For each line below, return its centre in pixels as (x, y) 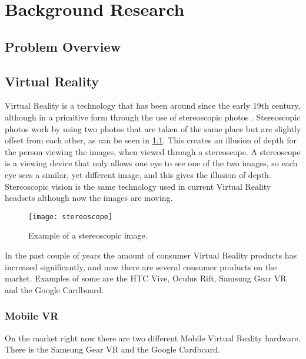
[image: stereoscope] (71, 217)
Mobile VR (32, 316)
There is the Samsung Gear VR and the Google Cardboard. (112, 349)
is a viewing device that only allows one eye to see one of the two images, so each (151, 163)
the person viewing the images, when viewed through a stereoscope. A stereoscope (153, 151)
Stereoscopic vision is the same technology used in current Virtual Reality (138, 186)
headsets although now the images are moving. (89, 198)
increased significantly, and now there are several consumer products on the (141, 266)
